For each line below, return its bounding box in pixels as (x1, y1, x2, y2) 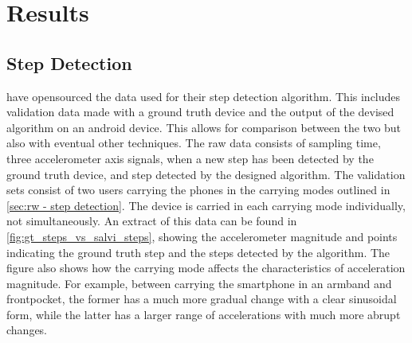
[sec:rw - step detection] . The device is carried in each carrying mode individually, (6, 197, 406, 213)
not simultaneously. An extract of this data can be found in (6, 212, 297, 229)
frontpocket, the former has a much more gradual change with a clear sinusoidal (6, 290, 397, 307)
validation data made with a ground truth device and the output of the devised (6, 103, 394, 120)
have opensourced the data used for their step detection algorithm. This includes (6, 88, 401, 104)
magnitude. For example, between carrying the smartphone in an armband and (6, 275, 392, 291)
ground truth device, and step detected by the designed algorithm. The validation (6, 166, 406, 182)
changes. (6, 322, 48, 338)
